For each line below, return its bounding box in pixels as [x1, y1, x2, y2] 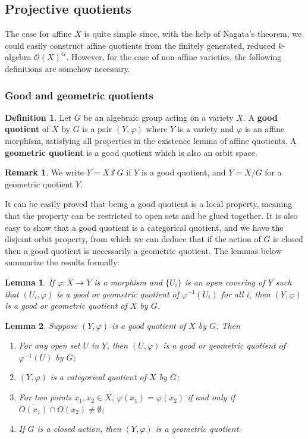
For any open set [18, 339, 80, 352]
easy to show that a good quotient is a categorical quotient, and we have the [5, 221, 284, 233]
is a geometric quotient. [155, 422, 241, 435]
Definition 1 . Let [5, 111, 72, 123]
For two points [18, 391, 72, 403]
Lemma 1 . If [5, 275, 55, 288]
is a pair [82, 123, 112, 135]
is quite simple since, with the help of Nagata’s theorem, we [84, 27, 302, 40]
